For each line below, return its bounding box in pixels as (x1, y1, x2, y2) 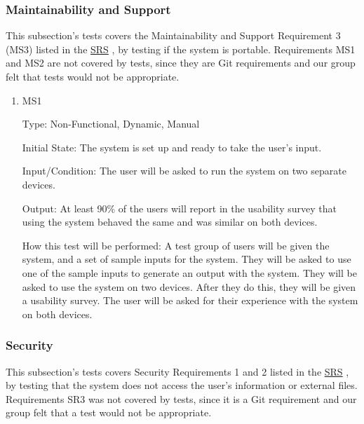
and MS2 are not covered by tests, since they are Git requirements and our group (6, 55, 356, 70)
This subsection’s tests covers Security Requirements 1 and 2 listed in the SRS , (6, 364, 349, 378)
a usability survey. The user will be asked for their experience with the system (22, 293, 358, 308)
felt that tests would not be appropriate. (6, 69, 180, 83)
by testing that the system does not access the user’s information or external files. (6, 378, 358, 392)
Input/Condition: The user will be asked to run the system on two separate (22, 163, 346, 178)
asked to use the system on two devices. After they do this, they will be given (22, 279, 356, 294)
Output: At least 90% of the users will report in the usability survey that (22, 200, 337, 215)
